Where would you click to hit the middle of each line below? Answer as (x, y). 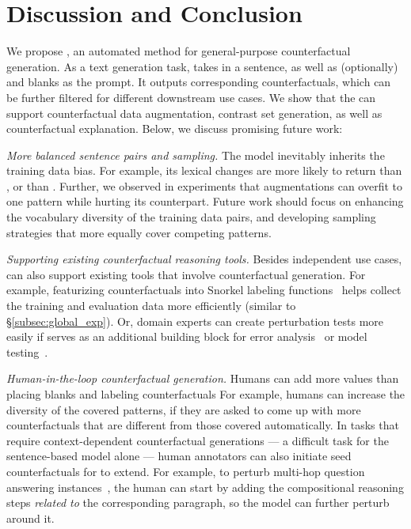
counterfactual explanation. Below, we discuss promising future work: (175, 128)
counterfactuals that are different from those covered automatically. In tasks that (203, 425)
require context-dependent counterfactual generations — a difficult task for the (198, 440)
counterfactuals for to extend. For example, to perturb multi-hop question (186, 471)
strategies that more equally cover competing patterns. (139, 232)
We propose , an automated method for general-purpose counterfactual (179, 51)
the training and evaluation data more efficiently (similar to (151, 306)
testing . (27, 351)
